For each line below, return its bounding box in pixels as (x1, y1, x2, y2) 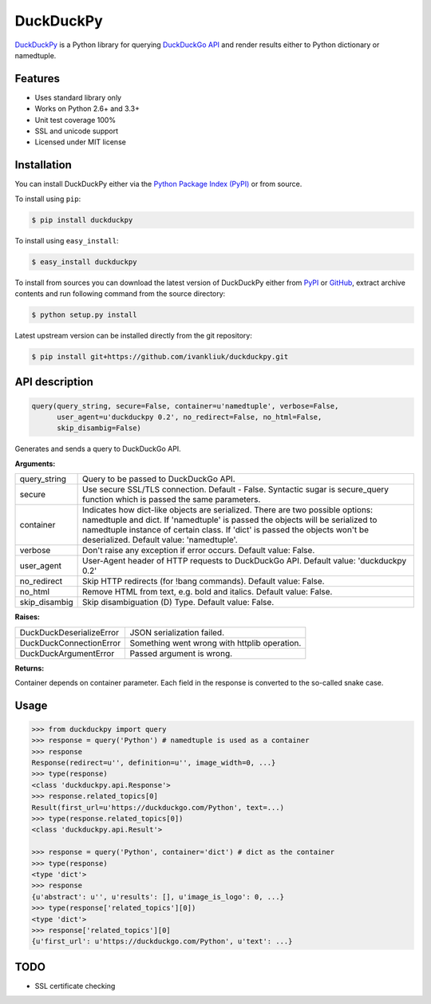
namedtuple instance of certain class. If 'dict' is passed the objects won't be (82, 524, 370, 536)
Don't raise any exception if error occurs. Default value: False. (82, 545, 315, 556)
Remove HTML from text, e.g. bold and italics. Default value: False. (82, 587, 333, 598)
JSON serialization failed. (129, 627, 225, 638)
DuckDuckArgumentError (19, 647, 115, 658)
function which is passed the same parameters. (82, 494, 261, 505)
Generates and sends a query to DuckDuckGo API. (14, 444, 181, 454)
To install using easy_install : (14, 235, 119, 245)
